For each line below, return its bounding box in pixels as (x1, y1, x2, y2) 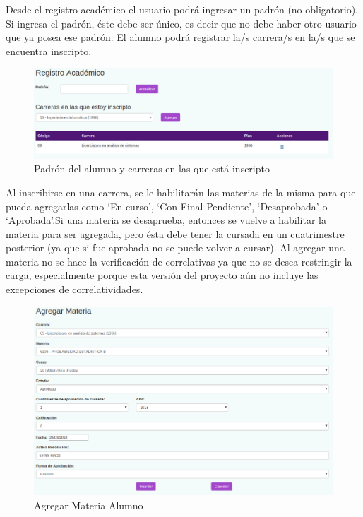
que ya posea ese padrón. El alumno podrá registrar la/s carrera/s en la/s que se (6, 30, 355, 44)
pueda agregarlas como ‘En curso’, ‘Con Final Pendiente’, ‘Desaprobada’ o (6, 198, 328, 213)
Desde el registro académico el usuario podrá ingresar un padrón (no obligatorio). (6, 2, 359, 16)
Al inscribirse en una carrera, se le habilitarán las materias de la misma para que (6, 184, 356, 199)
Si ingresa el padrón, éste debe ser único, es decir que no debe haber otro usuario (6, 16, 357, 30)
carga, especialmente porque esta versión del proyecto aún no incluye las (6, 268, 319, 283)
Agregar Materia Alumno (34, 497, 143, 512)
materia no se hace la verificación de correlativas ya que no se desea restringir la (6, 254, 352, 268)
